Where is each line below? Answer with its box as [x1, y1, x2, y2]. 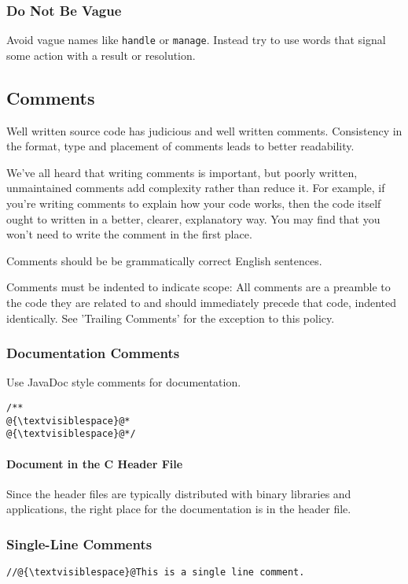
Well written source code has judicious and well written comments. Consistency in [6, 122, 402, 139]
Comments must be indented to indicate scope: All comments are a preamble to [6, 279, 391, 295]
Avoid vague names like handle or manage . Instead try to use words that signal [6, 31, 386, 48]
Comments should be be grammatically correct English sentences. [6, 252, 322, 268]
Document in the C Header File [6, 455, 183, 471]
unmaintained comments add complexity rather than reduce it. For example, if [6, 179, 385, 196]
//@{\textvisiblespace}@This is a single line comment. [6, 567, 305, 578]
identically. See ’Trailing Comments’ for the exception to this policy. [6, 309, 335, 326]
